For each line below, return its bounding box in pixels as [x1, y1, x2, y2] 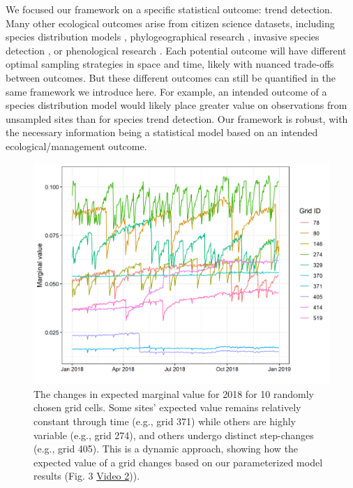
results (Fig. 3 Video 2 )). [33, 468, 140, 483]
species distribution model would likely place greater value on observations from [6, 98, 347, 112]
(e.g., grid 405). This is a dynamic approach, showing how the [33, 441, 299, 456]
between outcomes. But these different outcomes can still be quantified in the [6, 70, 336, 84]
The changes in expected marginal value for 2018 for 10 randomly [33, 386, 314, 401]
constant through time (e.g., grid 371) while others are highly [33, 413, 296, 428]
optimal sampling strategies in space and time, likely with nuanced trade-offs [6, 57, 334, 71]
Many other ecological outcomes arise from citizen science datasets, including [6, 15, 335, 30]
